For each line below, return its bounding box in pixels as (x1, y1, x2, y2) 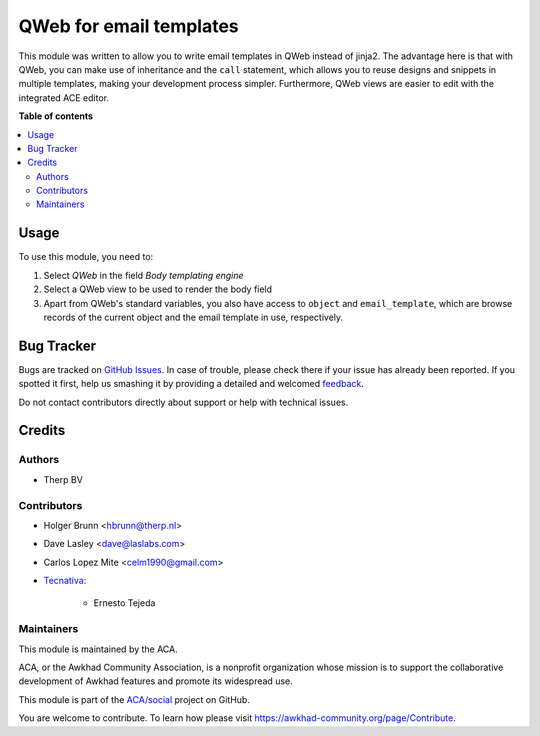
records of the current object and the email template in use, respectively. (43, 311, 344, 323)
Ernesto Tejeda (93, 597, 156, 609)
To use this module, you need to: (18, 251, 154, 263)
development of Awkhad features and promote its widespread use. (18, 675, 294, 687)
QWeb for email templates (18, 15, 239, 37)
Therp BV (43, 473, 84, 485)
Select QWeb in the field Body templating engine (43, 269, 244, 281)
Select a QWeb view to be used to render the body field (43, 283, 273, 295)
